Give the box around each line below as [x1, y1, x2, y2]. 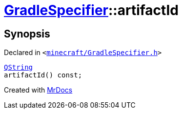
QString [4, 63, 33, 72]
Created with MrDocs [4, 86, 73, 94]
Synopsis [4, 27, 50, 40]
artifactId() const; [4, 71, 82, 79]
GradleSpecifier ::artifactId [4, 2, 179, 19]
